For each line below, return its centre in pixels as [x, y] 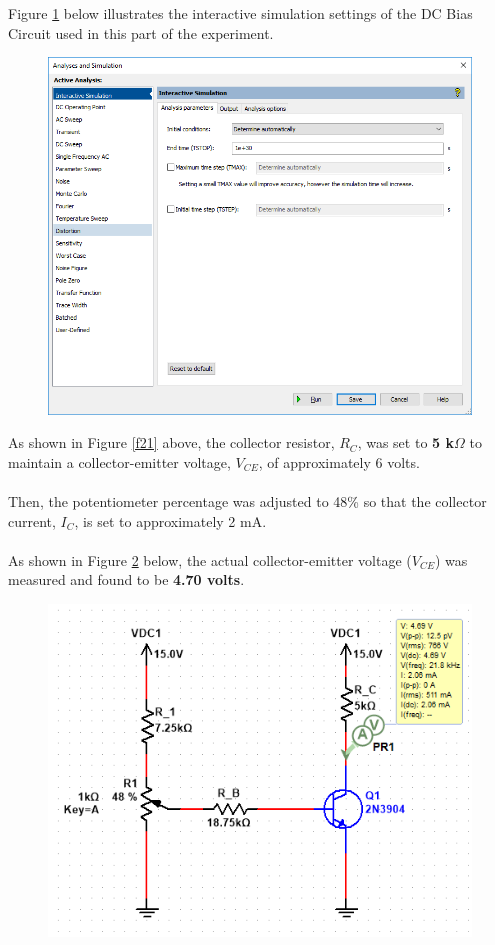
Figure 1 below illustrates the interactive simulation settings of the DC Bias [240, 13]
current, [32, 520]
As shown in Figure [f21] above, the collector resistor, [171, 442]
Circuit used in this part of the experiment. [141, 32]
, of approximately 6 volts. [339, 461]
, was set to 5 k [405, 442]
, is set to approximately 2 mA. [170, 520]
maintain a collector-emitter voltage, [119, 461]
